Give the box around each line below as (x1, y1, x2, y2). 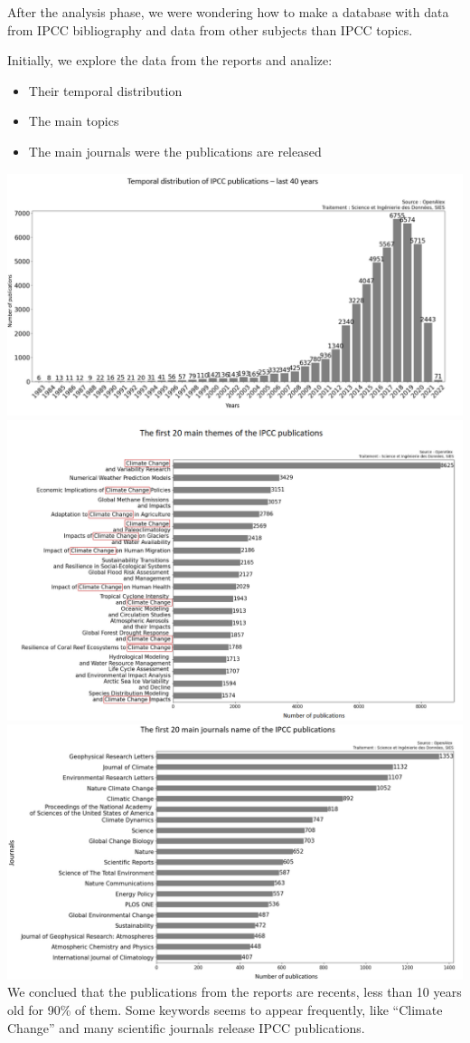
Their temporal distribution (28, 81, 183, 100)
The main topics (28, 111, 119, 130)
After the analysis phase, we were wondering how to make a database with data (7, 3, 449, 21)
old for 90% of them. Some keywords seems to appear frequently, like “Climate (7, 1000, 443, 1019)
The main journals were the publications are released (28, 141, 322, 160)
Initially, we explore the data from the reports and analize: (7, 51, 333, 70)
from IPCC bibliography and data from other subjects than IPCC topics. (7, 20, 413, 39)
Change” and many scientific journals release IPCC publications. (7, 1018, 365, 1037)
